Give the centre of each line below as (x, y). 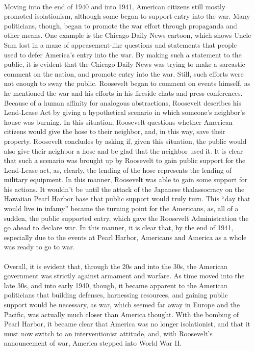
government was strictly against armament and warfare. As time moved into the (124, 276)
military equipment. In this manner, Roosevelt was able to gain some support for (126, 179)
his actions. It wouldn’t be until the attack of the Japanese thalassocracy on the (124, 189)
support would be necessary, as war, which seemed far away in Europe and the (122, 304)
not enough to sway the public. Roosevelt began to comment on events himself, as (127, 83)
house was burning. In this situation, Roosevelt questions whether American (118, 121)
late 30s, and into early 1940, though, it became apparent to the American (116, 285)
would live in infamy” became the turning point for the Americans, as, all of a (121, 208)
